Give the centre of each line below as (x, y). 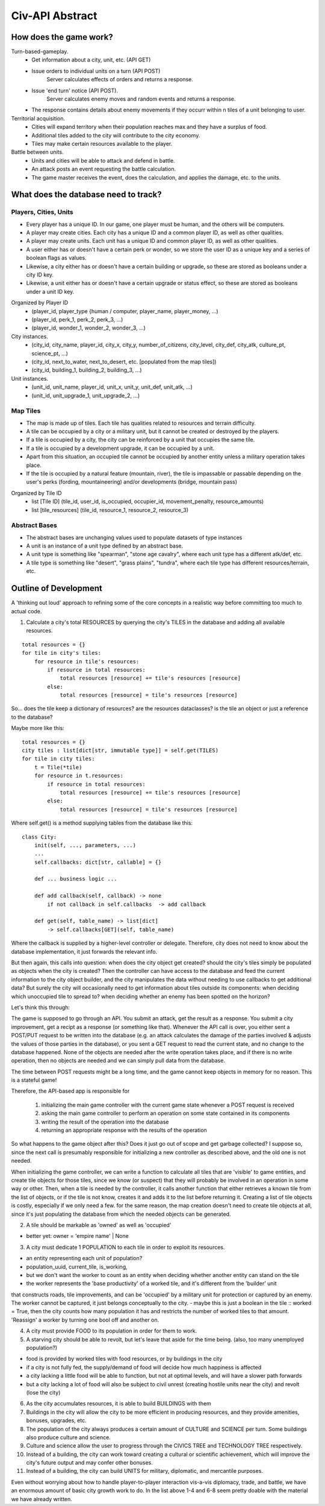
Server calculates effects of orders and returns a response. (120, 80)
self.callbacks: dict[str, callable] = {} (98, 862)
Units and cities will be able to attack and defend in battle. (103, 160)
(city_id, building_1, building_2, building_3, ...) (87, 370)
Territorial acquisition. (38, 118)
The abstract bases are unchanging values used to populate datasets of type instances (134, 537)
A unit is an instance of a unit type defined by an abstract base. (105, 546)
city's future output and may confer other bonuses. (89, 1463)
